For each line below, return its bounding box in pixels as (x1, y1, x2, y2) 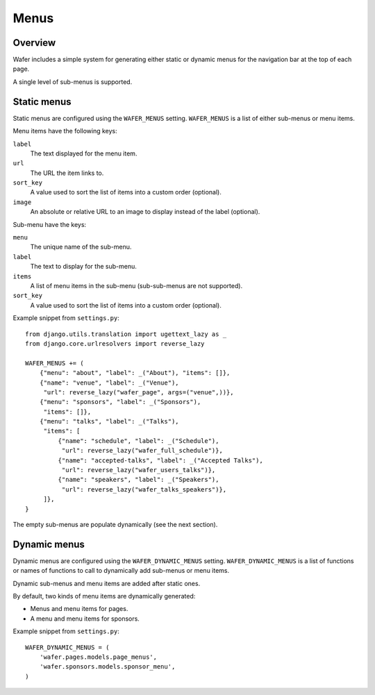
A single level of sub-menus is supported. (12, 77, 133, 86)
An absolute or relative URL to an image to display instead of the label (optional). (30, 208, 260, 216)
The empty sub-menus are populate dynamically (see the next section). (12, 520, 218, 528)
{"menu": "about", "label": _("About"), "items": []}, (39, 369, 231, 377)
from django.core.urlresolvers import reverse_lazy (25, 340, 205, 347)
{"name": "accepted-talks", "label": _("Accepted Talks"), (58, 456, 263, 464)
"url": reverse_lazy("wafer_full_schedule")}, (61, 446, 224, 455)
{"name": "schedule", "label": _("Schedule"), (58, 437, 219, 444)
